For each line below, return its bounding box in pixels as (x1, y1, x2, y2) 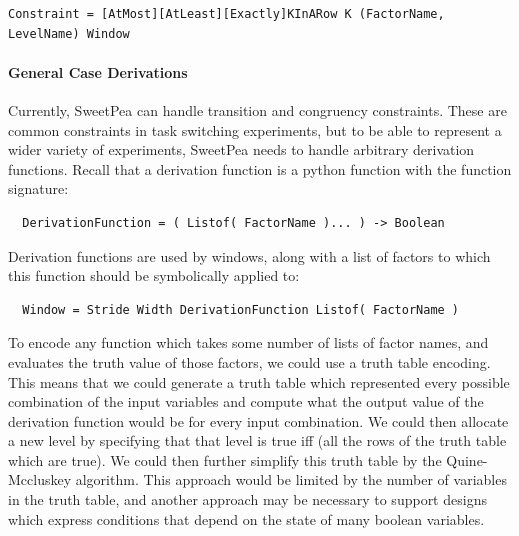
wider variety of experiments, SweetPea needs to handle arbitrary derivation (8, 139, 475, 160)
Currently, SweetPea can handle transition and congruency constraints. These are (8, 99, 507, 120)
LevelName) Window (8, 26, 130, 41)
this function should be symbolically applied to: (8, 265, 300, 286)
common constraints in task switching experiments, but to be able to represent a (8, 119, 502, 140)
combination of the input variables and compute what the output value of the (8, 391, 484, 412)
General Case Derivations (8, 61, 188, 82)
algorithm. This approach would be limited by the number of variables (75, 469, 507, 490)
